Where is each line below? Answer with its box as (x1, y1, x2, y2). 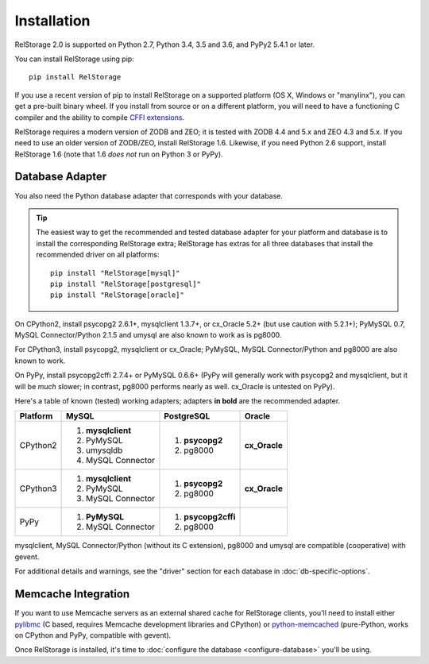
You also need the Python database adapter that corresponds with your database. (14, 191, 284, 200)
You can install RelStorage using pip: (14, 54, 134, 64)
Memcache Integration (14, 588, 130, 601)
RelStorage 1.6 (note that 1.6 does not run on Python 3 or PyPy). (14, 149, 223, 159)
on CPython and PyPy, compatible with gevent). (14, 630, 172, 639)
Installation (14, 12, 91, 29)
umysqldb (85, 445, 123, 456)
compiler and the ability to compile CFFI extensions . (14, 112, 185, 122)
